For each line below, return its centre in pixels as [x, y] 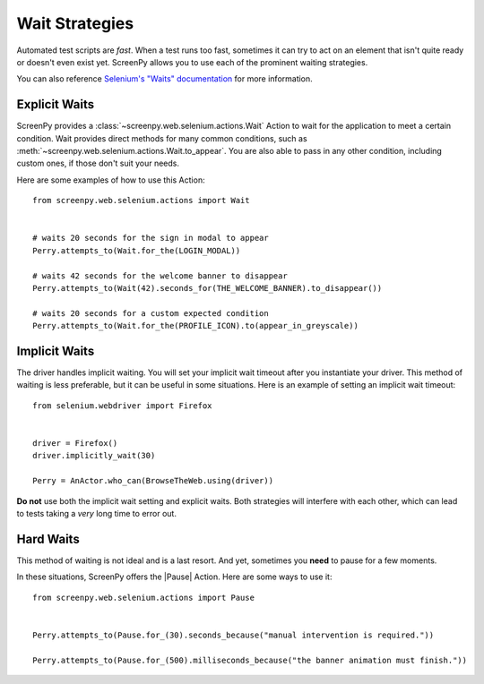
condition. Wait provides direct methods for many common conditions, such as [162, 138]
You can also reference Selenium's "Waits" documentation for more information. [164, 79]
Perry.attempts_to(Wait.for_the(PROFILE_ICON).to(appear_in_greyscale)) [195, 326]
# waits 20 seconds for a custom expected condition [151, 313]
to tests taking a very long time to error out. [96, 513]
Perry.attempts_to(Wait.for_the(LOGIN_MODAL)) [137, 250]
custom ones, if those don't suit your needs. [98, 163]
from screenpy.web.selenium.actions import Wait [141, 201]
